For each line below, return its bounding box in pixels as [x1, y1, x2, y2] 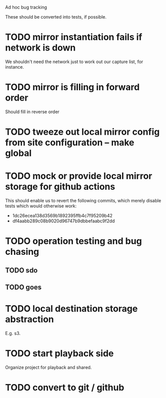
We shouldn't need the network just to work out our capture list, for [5, 59, 144, 65]
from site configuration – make [5, 137, 135, 148]
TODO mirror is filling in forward [5, 82, 140, 93]
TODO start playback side [5, 348, 114, 359]
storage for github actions [5, 181, 116, 192]
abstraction [5, 314, 54, 325]
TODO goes [5, 283, 42, 291]
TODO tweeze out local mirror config [5, 126, 160, 138]
